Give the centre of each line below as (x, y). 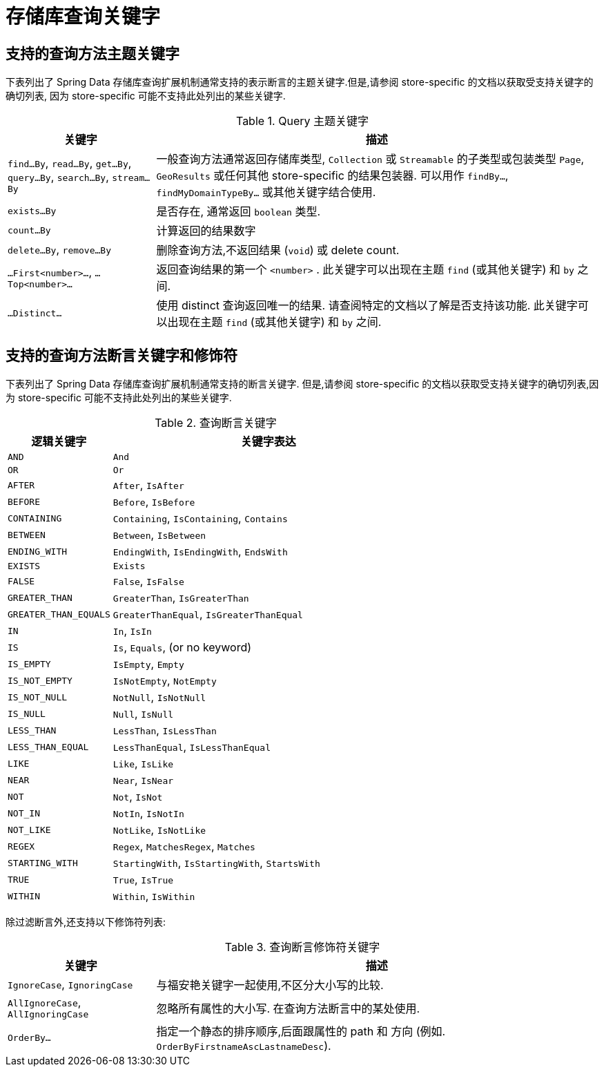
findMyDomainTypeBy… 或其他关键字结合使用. (266, 192)
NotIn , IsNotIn (148, 813)
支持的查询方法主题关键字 (92, 53)
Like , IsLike (143, 764)
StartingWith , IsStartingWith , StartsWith (216, 863)
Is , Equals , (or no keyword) (182, 648)
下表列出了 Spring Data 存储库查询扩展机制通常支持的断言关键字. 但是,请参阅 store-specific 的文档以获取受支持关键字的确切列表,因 (302, 384)
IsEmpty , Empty (148, 664)
